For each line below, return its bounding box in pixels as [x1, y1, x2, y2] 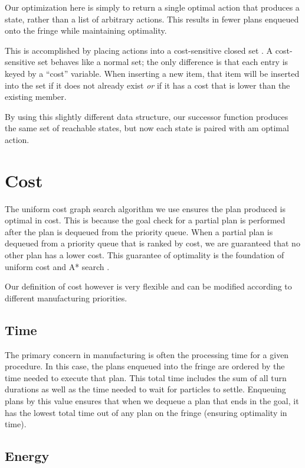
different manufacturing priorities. [5, 291, 127, 304]
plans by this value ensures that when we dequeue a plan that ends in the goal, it [5, 394, 299, 407]
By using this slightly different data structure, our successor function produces [5, 110, 288, 122]
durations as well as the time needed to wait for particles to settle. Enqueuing [5, 383, 286, 395]
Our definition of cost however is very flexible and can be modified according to [5, 280, 292, 292]
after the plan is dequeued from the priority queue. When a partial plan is [5, 225, 273, 238]
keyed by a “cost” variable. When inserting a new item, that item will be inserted [5, 67, 300, 79]
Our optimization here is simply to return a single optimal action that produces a [5, 1, 300, 13]
